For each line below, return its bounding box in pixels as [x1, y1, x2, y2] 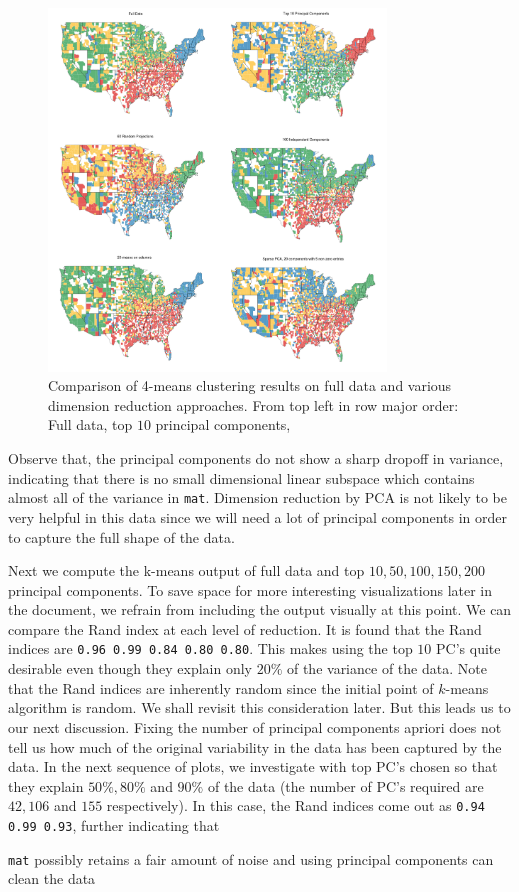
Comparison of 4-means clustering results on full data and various [48, 375, 452, 396]
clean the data [8, 868, 96, 889]
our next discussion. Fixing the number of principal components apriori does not [8, 716, 502, 737]
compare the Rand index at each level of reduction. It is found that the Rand [8, 618, 482, 639]
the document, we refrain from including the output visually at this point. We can [8, 599, 512, 620]
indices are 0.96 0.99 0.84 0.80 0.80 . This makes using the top [8, 638, 413, 659]
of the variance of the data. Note [286, 658, 487, 679]
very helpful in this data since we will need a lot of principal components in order [8, 506, 507, 527]
